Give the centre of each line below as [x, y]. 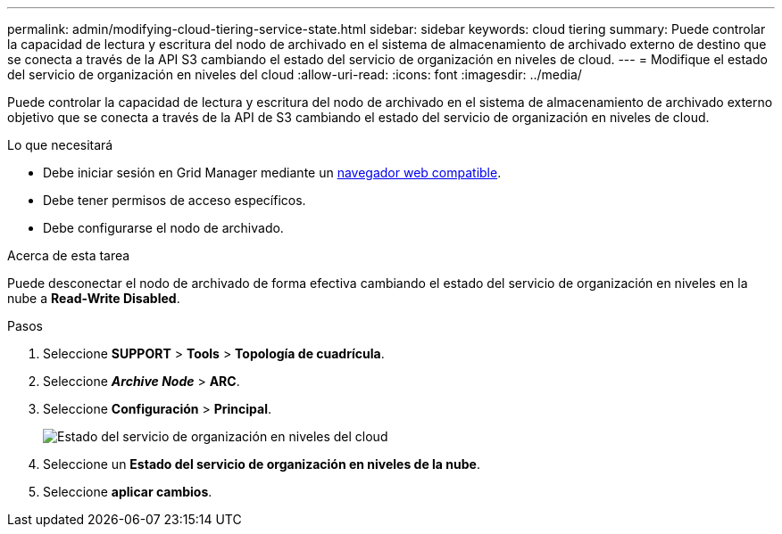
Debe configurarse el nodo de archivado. [163, 228]
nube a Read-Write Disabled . [94, 298]
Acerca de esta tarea [69, 255]
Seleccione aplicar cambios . [128, 492]
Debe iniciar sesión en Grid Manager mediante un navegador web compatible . [272, 173]
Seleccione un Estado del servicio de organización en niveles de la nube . [262, 464]
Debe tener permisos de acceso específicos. [175, 200]
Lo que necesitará [60, 145]
